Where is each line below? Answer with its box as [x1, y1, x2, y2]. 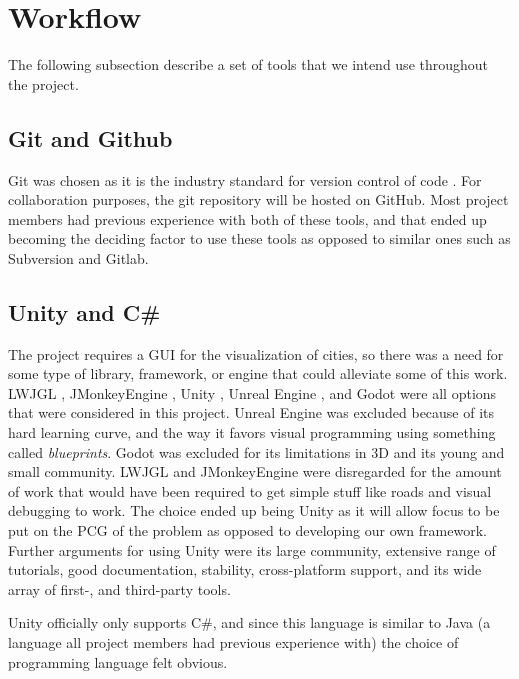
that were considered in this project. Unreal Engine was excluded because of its [8, 402, 495, 423]
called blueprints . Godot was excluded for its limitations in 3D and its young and [8, 441, 505, 462]
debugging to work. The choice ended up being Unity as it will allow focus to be [8, 500, 500, 521]
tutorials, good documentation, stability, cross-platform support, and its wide [8, 559, 482, 580]
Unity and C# [8, 296, 161, 327]
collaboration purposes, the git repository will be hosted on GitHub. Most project [8, 189, 509, 210]
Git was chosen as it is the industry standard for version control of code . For [8, 169, 482, 190]
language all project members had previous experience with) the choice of [8, 632, 459, 652]
